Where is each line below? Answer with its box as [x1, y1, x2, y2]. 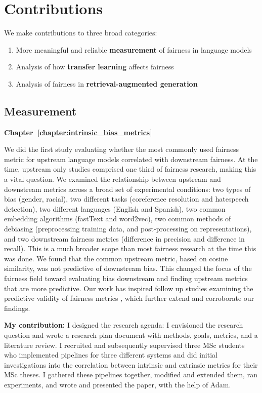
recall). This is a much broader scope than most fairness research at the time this [4, 243, 256, 254]
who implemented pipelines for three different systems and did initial [4, 349, 217, 360]
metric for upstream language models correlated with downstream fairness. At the [4, 153, 258, 164]
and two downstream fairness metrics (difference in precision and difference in [4, 233, 245, 244]
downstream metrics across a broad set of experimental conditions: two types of [4, 183, 251, 194]
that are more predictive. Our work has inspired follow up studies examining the [4, 283, 253, 293]
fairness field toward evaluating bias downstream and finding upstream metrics [4, 273, 248, 284]
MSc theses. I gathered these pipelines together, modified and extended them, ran [4, 369, 257, 380]
